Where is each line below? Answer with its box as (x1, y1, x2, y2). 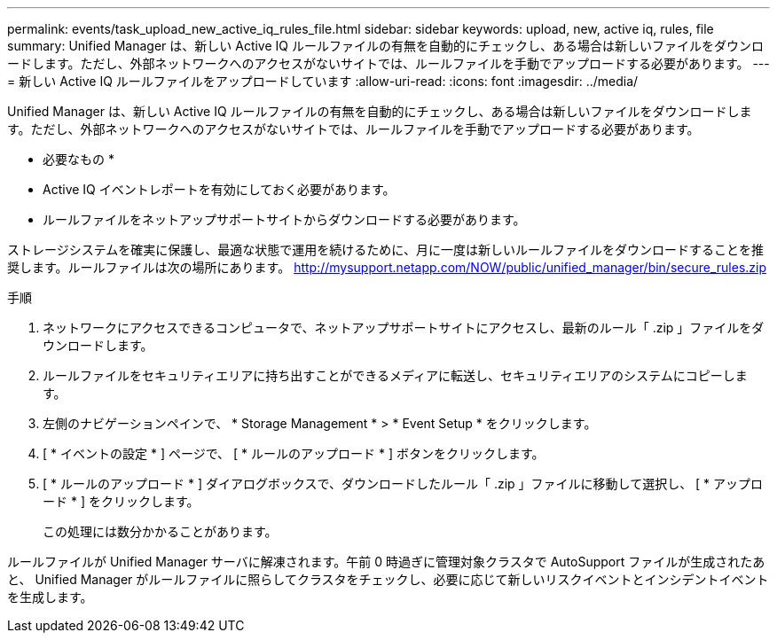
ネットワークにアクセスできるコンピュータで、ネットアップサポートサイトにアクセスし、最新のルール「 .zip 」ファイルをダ (43, 320, 765, 335)
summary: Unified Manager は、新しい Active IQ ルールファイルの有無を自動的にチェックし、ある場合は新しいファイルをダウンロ (7, 38, 764, 53)
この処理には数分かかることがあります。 (43, 524, 278, 539)
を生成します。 (7, 589, 93, 605)
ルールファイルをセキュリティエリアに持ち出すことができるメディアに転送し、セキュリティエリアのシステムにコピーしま (43, 368, 748, 383)
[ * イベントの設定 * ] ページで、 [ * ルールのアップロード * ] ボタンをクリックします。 (43, 446, 545, 461)
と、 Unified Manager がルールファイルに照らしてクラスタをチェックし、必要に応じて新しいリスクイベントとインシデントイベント (7, 572, 769, 587)
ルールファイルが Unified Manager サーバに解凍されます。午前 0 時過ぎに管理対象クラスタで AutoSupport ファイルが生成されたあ (7, 554, 765, 569)
